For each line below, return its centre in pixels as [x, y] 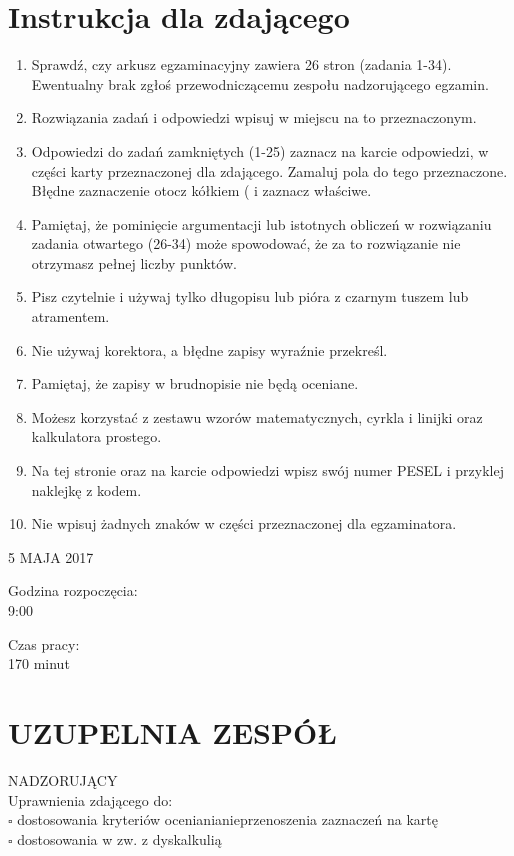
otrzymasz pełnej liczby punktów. [134, 262]
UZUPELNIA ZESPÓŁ [172, 731]
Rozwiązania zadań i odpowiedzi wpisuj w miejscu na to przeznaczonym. [254, 117]
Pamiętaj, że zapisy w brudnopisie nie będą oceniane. [195, 383]
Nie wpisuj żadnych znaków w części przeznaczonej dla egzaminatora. [244, 523]
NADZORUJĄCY [63, 779]
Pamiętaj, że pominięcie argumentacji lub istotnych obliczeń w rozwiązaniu [261, 223]
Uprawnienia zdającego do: [90, 799]
